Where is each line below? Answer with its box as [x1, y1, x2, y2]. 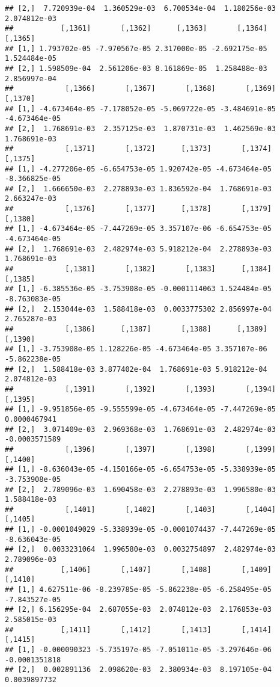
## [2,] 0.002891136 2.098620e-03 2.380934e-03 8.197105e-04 [5, 665, 272, 674]
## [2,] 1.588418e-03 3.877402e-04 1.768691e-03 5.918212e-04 [5, 365, 267, 374]
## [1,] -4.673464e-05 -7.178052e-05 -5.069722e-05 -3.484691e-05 [5, 104, 276, 113]
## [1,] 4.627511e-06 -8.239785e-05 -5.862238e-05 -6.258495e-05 [5, 585, 272, 594]
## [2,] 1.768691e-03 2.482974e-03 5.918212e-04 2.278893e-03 [5, 244, 272, 253]
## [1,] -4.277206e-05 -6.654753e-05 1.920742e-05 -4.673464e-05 [5, 164, 272, 173]
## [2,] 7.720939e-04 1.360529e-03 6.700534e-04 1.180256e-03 [5, 4, 276, 13]
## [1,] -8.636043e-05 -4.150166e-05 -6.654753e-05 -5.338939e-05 [5, 465, 276, 474]
